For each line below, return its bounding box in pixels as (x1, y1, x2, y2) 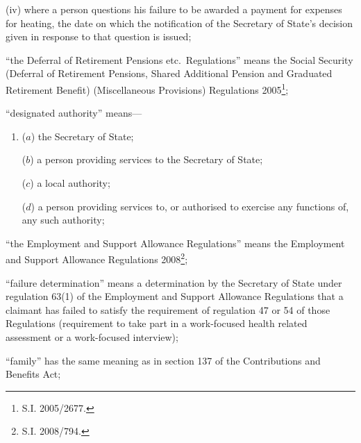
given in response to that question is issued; (6, 29, 192, 44)
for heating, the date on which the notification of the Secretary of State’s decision (6, 15, 353, 30)
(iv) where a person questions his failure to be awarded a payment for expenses (6, 2, 342, 16)
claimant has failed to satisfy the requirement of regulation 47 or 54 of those (6, 302, 330, 317)
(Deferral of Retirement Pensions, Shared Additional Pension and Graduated (6, 66, 333, 81)
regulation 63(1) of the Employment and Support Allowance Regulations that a (6, 289, 344, 303)
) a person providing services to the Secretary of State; (30, 152, 263, 167)
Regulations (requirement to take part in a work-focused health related (6, 316, 308, 331)
